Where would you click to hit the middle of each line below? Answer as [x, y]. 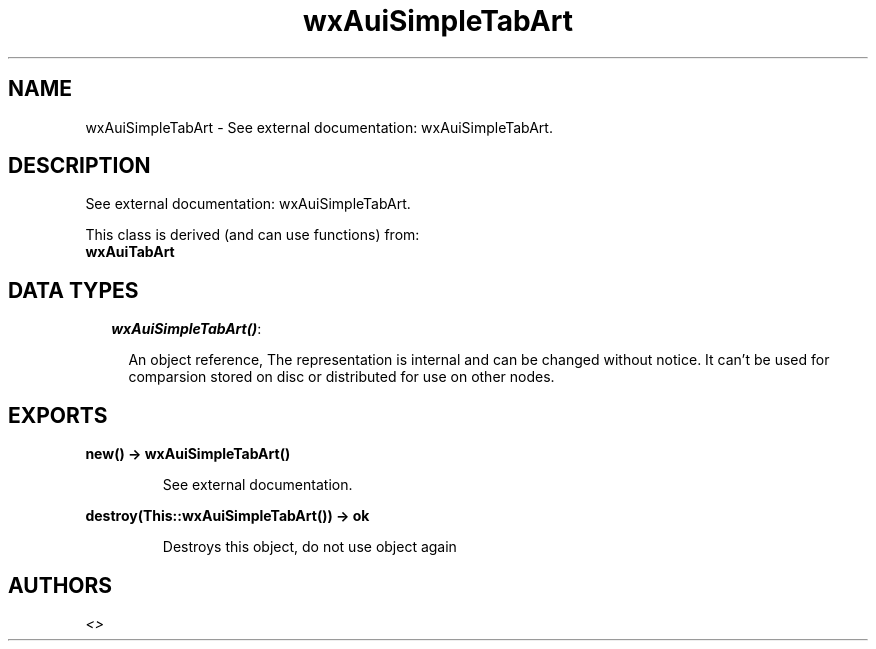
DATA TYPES [73, 290]
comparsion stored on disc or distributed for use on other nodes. [341, 377]
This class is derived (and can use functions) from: [252, 235]
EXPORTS [58, 415]
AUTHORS [60, 585]
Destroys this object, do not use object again [309, 547]
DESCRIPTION [79, 166]
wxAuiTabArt [130, 252]
